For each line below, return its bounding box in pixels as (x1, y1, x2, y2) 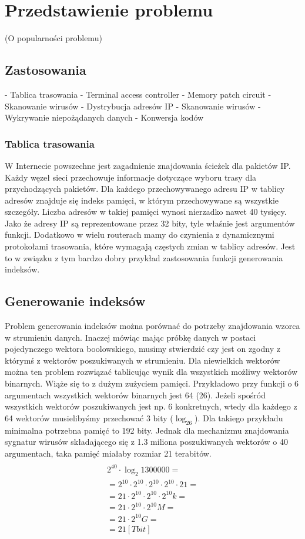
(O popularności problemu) (5, 32, 102, 44)
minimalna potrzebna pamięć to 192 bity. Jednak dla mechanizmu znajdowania (5, 424, 289, 436)
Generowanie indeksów (5, 292, 146, 310)
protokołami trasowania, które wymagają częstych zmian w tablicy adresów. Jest (5, 240, 296, 252)
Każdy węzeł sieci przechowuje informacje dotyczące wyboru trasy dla (5, 171, 257, 183)
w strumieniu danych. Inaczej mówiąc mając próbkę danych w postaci (5, 331, 256, 343)
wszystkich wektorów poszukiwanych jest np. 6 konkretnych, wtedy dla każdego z (5, 400, 297, 412)
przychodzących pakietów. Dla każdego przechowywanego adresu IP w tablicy (5, 182, 285, 195)
